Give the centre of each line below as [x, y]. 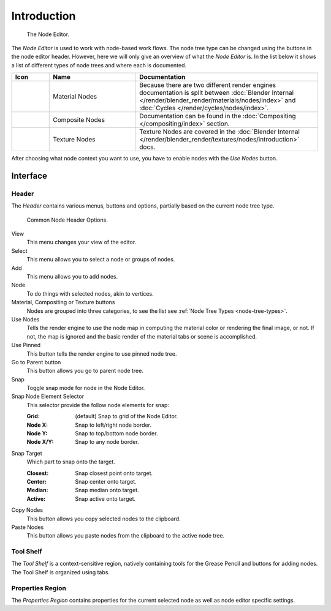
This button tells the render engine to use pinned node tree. [102, 354]
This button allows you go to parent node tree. [85, 371]
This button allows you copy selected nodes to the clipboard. [104, 519]
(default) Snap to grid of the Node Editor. [127, 416]
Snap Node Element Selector [48, 396]
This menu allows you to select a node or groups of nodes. [101, 260]
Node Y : [37, 433]
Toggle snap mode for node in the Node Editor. [86, 388]
